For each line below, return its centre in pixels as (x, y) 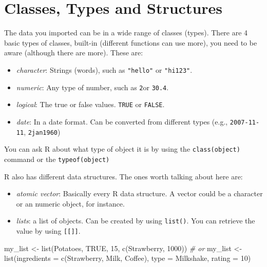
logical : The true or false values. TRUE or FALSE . (90, 104)
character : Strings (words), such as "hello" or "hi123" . (104, 69)
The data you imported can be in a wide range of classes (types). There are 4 (126, 33)
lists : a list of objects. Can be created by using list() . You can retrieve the (136, 221)
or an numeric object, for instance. (70, 203)
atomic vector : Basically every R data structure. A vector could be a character (139, 193)
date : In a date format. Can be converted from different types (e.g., (122, 121)
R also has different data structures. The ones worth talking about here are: (123, 176)
